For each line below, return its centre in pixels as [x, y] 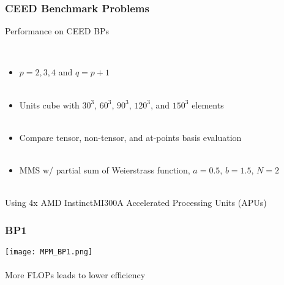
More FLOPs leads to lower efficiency [75, 275]
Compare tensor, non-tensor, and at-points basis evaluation [130, 137]
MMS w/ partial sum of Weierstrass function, [105, 169]
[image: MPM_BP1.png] [49, 252]
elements [208, 104]
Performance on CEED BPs [57, 31]
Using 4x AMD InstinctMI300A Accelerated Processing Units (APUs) [136, 203]
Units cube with [49, 104]
